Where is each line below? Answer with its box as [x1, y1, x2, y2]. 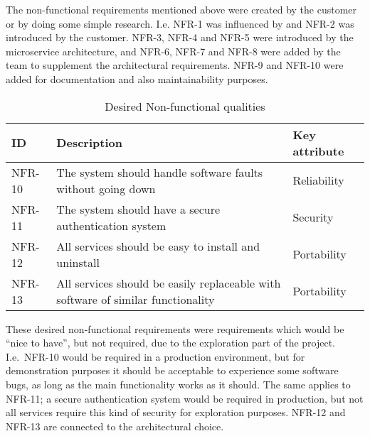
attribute [292, 142, 344, 159]
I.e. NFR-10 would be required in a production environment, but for [6, 349, 305, 364]
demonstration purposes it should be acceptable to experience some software [6, 363, 339, 378]
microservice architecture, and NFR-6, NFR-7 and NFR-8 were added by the [6, 43, 341, 58]
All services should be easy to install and [56, 237, 260, 254]
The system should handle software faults [56, 163, 263, 180]
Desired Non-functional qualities [105, 97, 265, 114]
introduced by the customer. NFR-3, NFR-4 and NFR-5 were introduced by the [6, 30, 354, 45]
